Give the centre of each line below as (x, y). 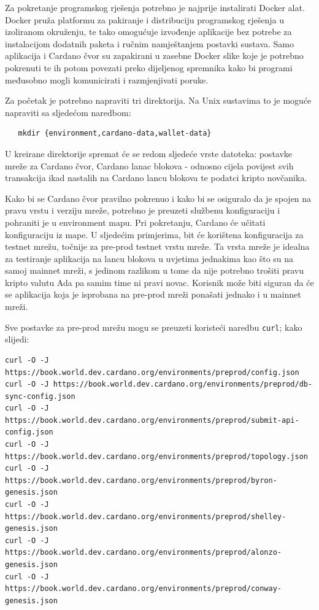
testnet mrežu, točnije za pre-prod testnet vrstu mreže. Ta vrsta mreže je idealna (157, 246)
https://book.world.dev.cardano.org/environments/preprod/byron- (141, 480)
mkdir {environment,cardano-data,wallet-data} (115, 133)
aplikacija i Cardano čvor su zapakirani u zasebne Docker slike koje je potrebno (154, 56)
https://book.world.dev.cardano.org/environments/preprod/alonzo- (144, 553)
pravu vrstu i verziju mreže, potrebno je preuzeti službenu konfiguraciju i (143, 210)
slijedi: (17, 339)
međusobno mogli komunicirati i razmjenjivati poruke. (107, 79)
